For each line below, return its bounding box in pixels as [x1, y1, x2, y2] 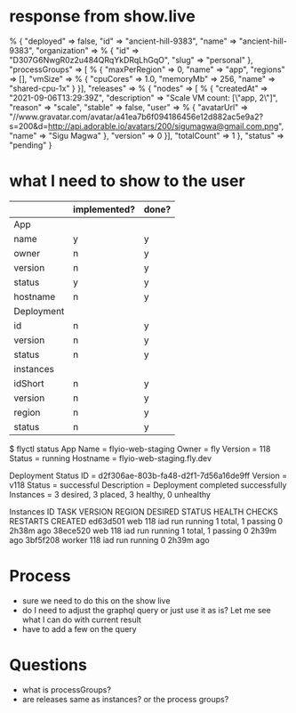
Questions [9, 655, 87, 675]
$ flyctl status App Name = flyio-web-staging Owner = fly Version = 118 [9, 443, 271, 454]
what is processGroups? [21, 684, 111, 695]
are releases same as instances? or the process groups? [21, 693, 229, 704]
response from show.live [9, 6, 196, 27]
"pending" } [9, 140, 52, 150]
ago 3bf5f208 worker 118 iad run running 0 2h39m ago [9, 534, 211, 545]
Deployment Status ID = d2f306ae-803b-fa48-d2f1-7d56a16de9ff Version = [9, 470, 287, 481]
